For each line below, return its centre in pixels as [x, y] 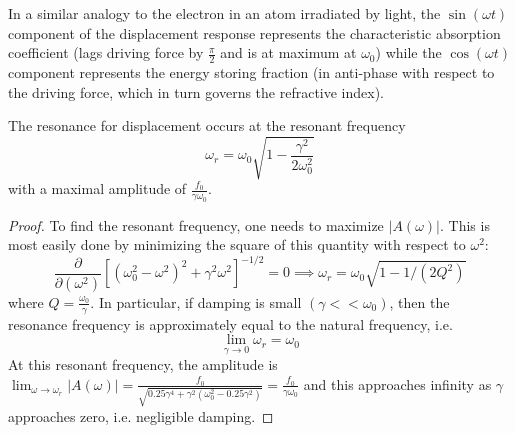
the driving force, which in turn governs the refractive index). [196, 91]
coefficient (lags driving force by [106, 52]
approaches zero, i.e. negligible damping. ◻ [141, 415]
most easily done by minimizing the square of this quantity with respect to [237, 244]
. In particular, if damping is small [196, 301]
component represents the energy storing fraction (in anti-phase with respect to [251, 72]
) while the [408, 52]
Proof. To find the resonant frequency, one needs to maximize [196, 224]
